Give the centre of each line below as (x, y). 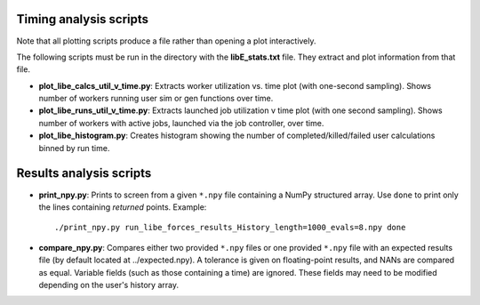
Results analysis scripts (84, 173)
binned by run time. (74, 148)
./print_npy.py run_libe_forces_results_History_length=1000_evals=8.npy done (230, 228)
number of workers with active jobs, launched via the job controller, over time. (181, 123)
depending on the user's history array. (109, 285)
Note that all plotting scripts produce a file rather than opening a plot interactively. (166, 41)
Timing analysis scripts (83, 19)
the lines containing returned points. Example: (123, 207)
